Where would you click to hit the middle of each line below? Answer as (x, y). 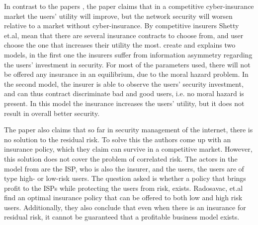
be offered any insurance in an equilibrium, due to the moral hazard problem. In (126, 74)
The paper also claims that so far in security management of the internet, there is (129, 130)
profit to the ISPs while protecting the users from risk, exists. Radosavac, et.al (124, 188)
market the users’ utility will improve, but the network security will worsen (118, 16)
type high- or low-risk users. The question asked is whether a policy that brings (125, 178)
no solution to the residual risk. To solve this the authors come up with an (118, 139)
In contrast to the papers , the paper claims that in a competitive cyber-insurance (129, 6)
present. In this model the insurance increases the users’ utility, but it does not (124, 103)
